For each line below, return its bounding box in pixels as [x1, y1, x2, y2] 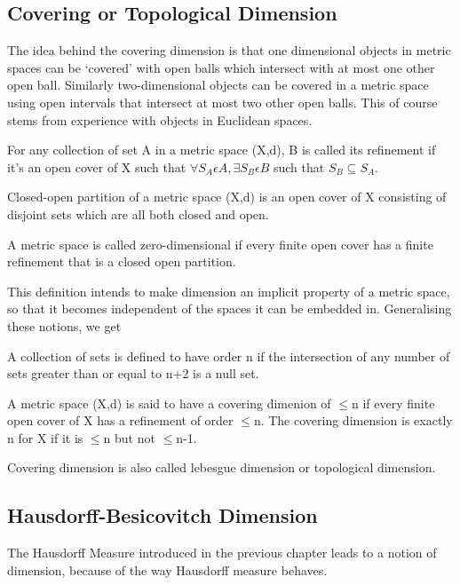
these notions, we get [7, 316, 122, 335]
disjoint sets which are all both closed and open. [7, 204, 269, 223]
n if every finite [351, 393, 435, 412]
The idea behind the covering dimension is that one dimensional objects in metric [7, 41, 451, 59]
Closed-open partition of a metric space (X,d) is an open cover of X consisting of [7, 187, 447, 206]
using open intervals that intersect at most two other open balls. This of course [7, 92, 438, 111]
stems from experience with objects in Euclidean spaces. [7, 110, 313, 129]
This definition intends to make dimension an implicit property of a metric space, [7, 281, 450, 300]
